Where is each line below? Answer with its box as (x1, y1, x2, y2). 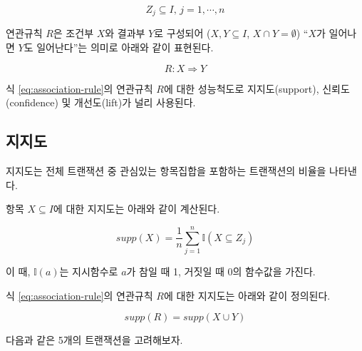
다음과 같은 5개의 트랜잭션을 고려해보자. (6, 332, 183, 347)
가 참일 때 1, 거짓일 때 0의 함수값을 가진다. (126, 263, 316, 278)
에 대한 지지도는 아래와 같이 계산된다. (53, 201, 220, 216)
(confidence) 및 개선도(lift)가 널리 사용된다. (6, 95, 196, 110)
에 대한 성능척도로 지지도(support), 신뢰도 (163, 81, 350, 96)
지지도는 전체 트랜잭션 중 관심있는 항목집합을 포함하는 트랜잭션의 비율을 (6, 163, 326, 178)
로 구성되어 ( (154, 26, 211, 41)
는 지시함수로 (59, 263, 118, 278)
